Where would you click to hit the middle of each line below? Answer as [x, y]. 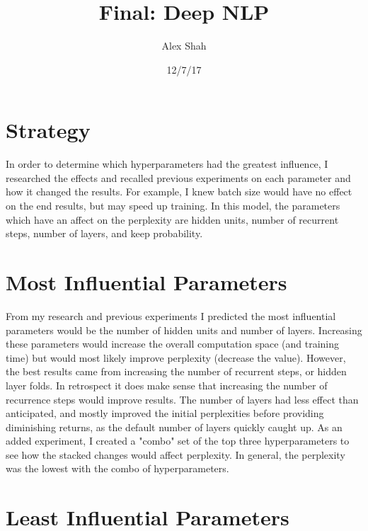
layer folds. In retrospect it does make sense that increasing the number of [167, 385]
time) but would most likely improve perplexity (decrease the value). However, [176, 357]
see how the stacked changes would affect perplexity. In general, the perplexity [176, 454]
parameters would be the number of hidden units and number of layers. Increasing [184, 330]
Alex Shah [184, 46]
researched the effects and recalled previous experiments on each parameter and [178, 177]
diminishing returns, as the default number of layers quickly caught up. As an [174, 427]
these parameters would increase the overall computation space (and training [173, 344]
